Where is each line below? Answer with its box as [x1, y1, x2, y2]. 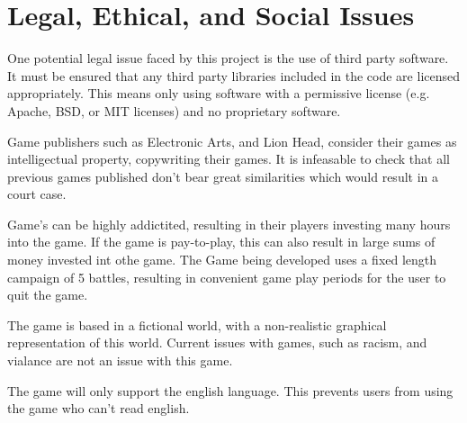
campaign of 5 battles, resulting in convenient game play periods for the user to [7, 267, 446, 286]
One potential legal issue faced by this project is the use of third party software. [7, 49, 449, 67]
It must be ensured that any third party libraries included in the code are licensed [7, 66, 461, 85]
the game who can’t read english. [7, 399, 190, 418]
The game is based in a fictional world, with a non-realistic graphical [7, 315, 387, 334]
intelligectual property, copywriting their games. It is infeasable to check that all [7, 149, 450, 168]
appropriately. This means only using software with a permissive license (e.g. [7, 84, 430, 103]
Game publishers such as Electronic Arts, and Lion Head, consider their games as [7, 131, 457, 150]
